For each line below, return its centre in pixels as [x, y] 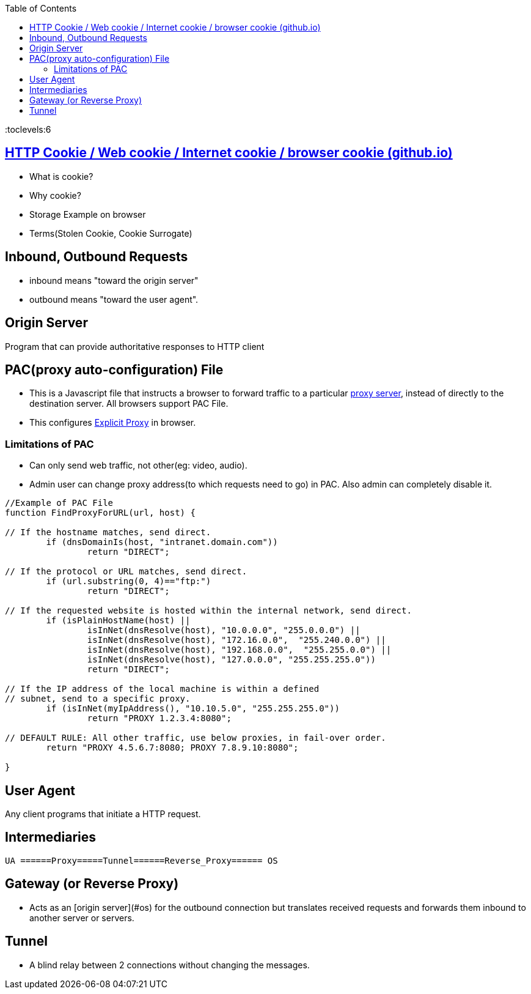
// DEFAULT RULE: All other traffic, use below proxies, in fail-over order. [196, 738]
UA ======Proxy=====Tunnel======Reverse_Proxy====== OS [141, 860]
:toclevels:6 [28, 129]
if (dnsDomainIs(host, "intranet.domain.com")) [162, 542]
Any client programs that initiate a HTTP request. [103, 814]
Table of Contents [41, 8]
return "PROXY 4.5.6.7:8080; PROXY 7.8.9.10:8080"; [172, 748]
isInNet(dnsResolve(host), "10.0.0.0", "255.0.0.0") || [224, 630]
